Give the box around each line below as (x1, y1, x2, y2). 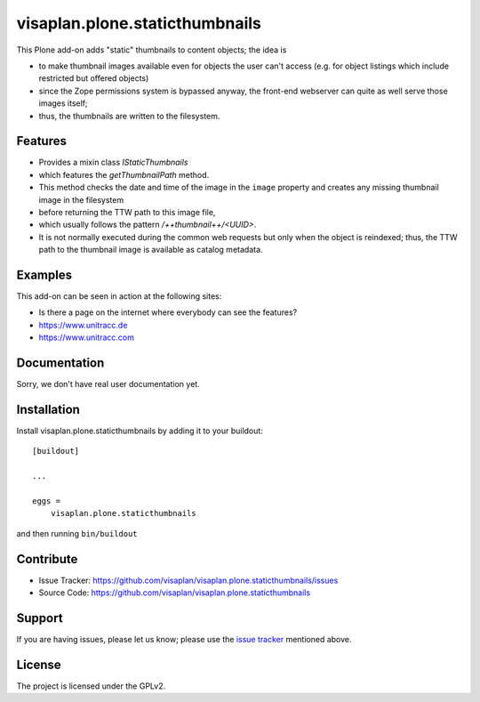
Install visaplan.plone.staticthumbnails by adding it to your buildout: (16, 425, 264, 436)
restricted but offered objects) (38, 73, 149, 84)
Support (16, 610, 63, 625)
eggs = (32, 496, 61, 506)
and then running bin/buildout (16, 528, 138, 538)
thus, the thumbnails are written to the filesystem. (38, 110, 220, 121)
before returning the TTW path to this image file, (38, 206, 216, 217)
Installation (16, 401, 80, 417)
